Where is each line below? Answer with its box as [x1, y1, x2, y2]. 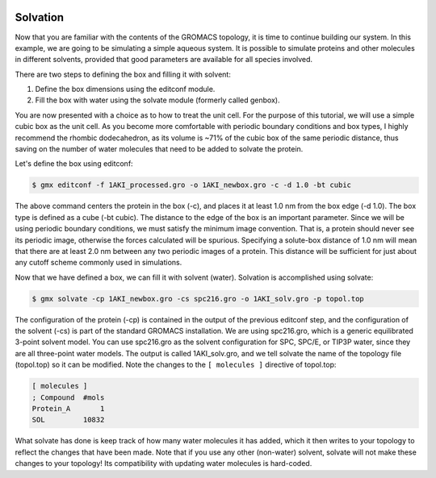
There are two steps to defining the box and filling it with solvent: [15, 69, 232, 79]
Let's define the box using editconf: [15, 159, 133, 168]
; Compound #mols [31, 393, 105, 402]
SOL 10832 [31, 415, 105, 425]
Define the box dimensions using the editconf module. [35, 85, 216, 94]
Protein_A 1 [31, 404, 105, 414]
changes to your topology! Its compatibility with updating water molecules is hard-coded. [15, 459, 312, 468]
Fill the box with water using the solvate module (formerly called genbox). [35, 95, 280, 105]
